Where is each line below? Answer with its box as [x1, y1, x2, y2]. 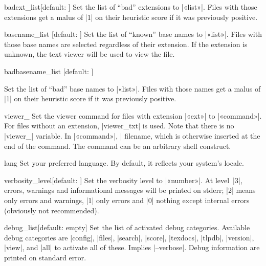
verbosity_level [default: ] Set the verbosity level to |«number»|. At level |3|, [4, 174, 242, 185]
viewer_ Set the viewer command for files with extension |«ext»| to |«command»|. [4, 110, 262, 121]
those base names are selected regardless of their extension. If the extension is [4, 38, 248, 49]
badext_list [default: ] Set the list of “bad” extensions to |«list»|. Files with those [4, 2, 257, 12]
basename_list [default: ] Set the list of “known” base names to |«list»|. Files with [4, 29, 262, 39]
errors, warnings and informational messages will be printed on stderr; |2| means [4, 185, 256, 195]
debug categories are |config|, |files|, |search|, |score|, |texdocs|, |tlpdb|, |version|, [4, 232, 254, 242]
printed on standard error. [4, 252, 86, 262]
